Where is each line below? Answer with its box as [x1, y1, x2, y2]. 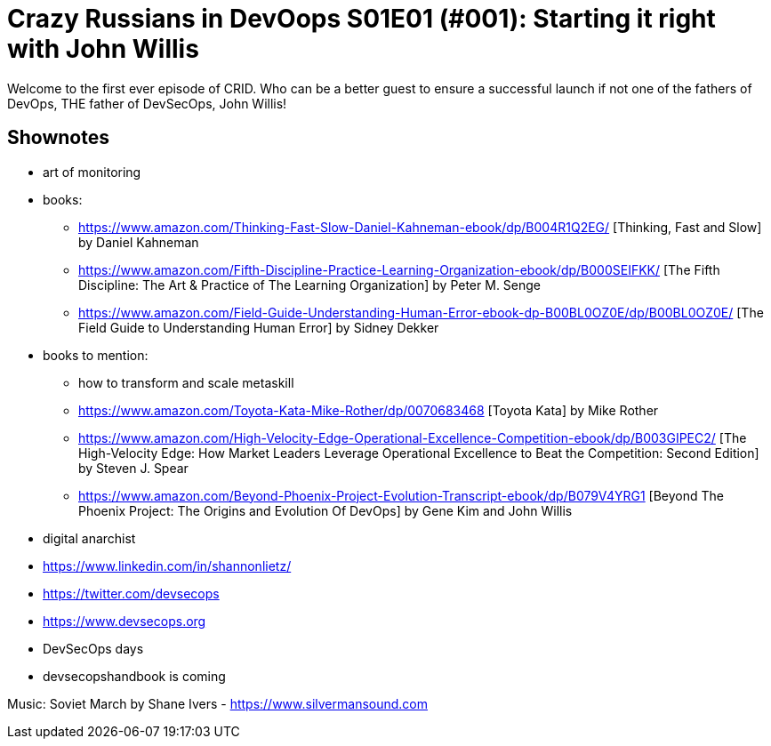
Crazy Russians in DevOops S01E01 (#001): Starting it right [7, 4, 716, 34]
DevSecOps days [43, 640, 144, 656]
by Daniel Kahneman [78, 234, 199, 250]
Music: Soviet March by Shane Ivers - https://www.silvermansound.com [7, 695, 429, 711]
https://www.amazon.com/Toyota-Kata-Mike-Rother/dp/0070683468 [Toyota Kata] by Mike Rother [78, 402, 659, 418]
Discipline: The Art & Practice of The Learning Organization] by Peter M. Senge [78, 277, 542, 293]
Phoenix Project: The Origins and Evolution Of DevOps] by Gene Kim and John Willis [78, 502, 573, 518]
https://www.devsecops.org [43, 613, 206, 629]
